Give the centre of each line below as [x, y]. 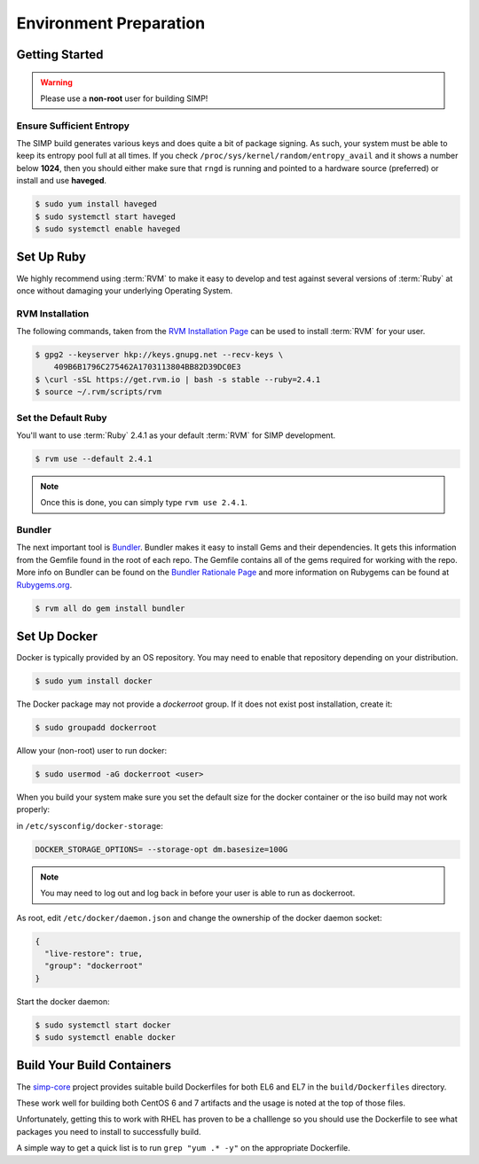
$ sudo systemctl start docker [103, 1025]
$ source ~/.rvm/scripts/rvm [98, 392]
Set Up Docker [57, 637]
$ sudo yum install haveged [96, 204]
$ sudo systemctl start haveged [106, 216]
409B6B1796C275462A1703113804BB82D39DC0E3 [147, 367]
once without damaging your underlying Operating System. [125, 290]
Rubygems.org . [44, 584]
